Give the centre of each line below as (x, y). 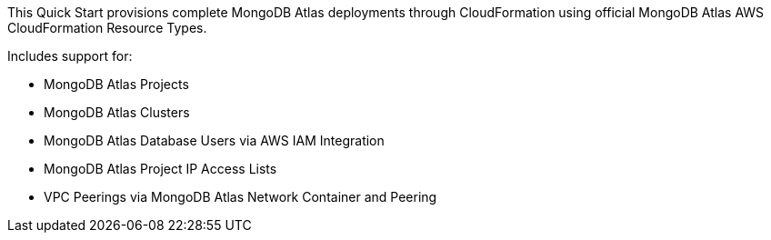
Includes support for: (70, 56)
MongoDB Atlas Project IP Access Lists (160, 169)
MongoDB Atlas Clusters (117, 112)
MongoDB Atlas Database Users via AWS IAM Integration (214, 140)
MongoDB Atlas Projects (116, 84)
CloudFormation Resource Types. (107, 28)
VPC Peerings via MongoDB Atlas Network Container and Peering (240, 197)
